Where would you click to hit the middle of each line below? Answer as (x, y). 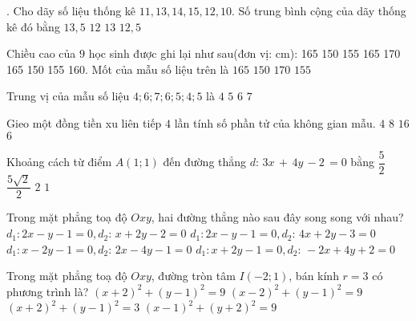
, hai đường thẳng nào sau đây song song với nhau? (277, 217)
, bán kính (314, 276)
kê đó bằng (33, 26)
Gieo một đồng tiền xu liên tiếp (84, 122)
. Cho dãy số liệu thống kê (71, 10)
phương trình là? (48, 291)
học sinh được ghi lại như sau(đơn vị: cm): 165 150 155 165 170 (244, 53)
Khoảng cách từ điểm (59, 162)
